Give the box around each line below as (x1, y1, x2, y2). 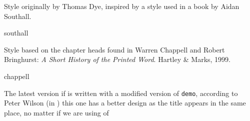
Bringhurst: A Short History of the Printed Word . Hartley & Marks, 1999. (4, 54, 230, 64)
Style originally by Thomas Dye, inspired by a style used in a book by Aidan (4, 1, 239, 11)
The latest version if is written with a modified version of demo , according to (4, 87, 238, 98)
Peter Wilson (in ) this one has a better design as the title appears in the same (4, 97, 246, 108)
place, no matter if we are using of (4, 107, 109, 117)
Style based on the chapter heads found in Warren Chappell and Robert (4, 44, 225, 54)
